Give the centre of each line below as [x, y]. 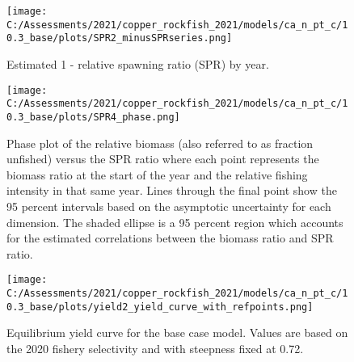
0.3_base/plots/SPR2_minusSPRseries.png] [120, 38]
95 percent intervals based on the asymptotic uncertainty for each [169, 206]
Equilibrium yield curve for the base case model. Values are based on [177, 333]
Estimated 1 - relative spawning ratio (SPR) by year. [138, 63]
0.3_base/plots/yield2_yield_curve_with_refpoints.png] [160, 307]
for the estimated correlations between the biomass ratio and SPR [170, 238]
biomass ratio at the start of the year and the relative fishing [157, 174]
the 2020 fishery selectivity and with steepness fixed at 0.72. [155, 348]
